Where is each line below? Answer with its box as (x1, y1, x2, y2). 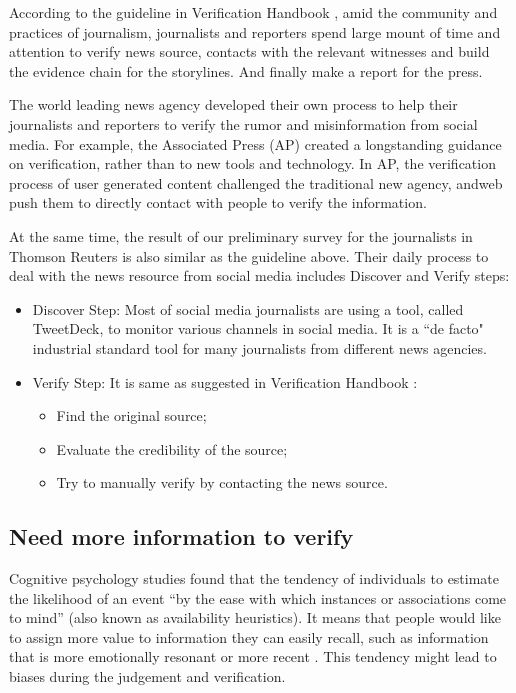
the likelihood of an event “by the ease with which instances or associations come (9, 587, 507, 608)
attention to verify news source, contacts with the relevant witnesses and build (9, 41, 490, 62)
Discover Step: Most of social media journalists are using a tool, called (32, 298, 464, 319)
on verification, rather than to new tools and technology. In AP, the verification (9, 153, 496, 174)
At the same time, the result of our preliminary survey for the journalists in (9, 225, 473, 246)
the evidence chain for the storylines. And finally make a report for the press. (9, 60, 483, 81)
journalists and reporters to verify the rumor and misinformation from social (9, 113, 478, 134)
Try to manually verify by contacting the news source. (56, 472, 388, 493)
